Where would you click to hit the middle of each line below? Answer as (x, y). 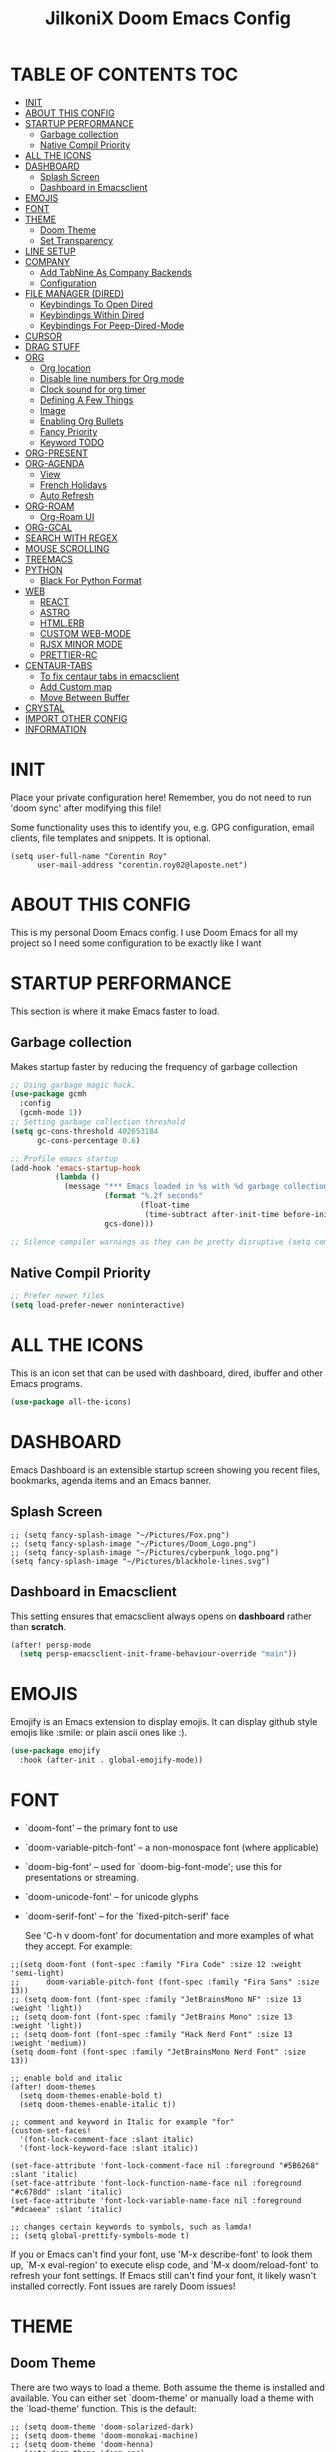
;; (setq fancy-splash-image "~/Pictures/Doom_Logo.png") (133, 1543)
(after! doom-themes (53, 2087)
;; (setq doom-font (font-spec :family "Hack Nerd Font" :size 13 (151, 2034)
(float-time (164, 1205)
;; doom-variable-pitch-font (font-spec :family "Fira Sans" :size (165, 1982)
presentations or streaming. (82, 1877)
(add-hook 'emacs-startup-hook (75, 1168)
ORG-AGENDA (54, 463)
